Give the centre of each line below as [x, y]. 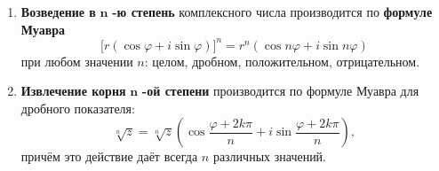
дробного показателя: [78, 108]
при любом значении [77, 61]
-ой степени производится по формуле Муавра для [280, 91]
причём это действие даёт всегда [109, 156]
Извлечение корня [73, 91]
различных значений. [270, 156]
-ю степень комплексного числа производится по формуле [272, 12]
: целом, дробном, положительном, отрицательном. [282, 61]
